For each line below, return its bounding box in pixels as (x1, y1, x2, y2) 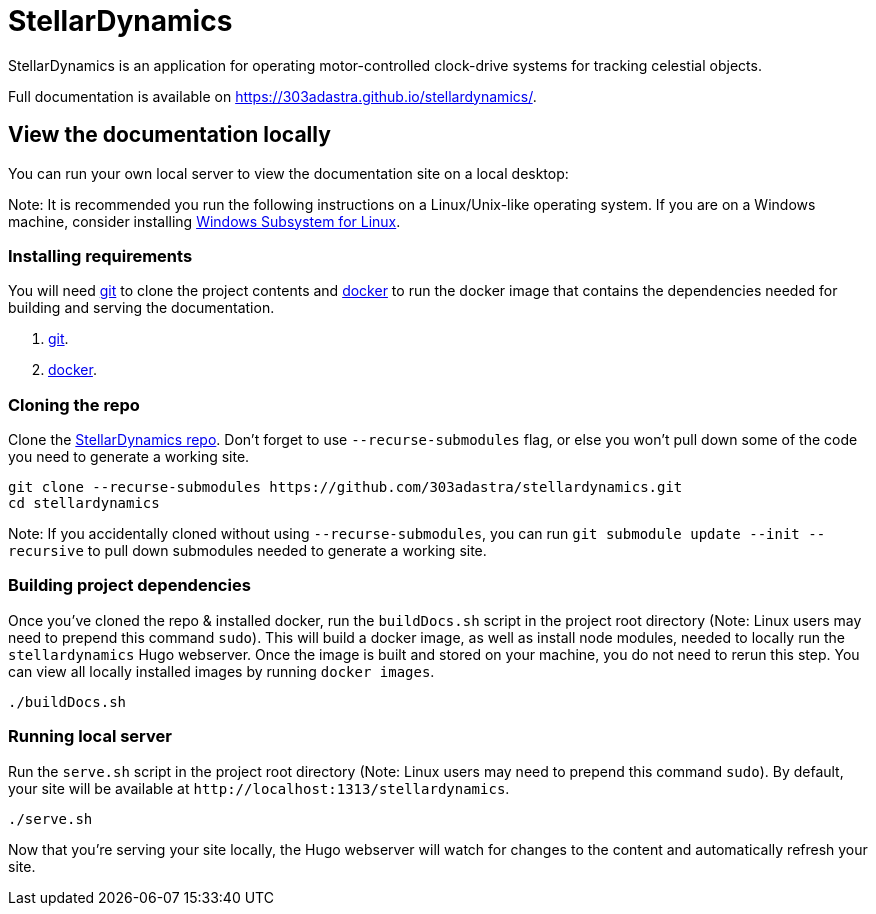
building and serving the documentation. (8, 299, 275, 317)
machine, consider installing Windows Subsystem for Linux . (8, 212, 401, 230)
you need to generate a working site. (8, 448, 250, 466)
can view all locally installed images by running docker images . (8, 662, 435, 680)
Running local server (8, 726, 172, 747)
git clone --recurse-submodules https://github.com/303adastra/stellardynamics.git (8, 479, 683, 496)
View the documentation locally (8, 122, 331, 148)
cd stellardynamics (8, 495, 160, 512)
